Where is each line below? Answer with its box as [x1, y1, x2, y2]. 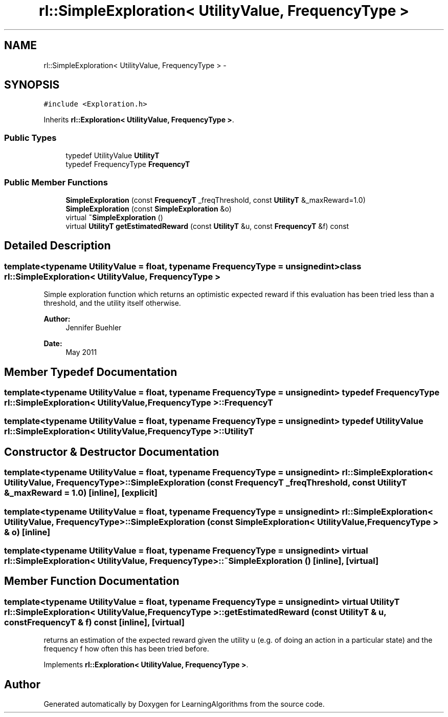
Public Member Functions [4, 177, 108, 187]
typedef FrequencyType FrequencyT [65, 160, 190, 169]
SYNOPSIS [4, 78, 60, 92]
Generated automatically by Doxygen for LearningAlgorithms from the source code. [43, 700, 325, 709]
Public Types [4, 132, 57, 143]
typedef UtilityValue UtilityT [65, 151, 160, 160]
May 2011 [65, 348, 97, 357]
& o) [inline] [4, 526, 51, 537]
